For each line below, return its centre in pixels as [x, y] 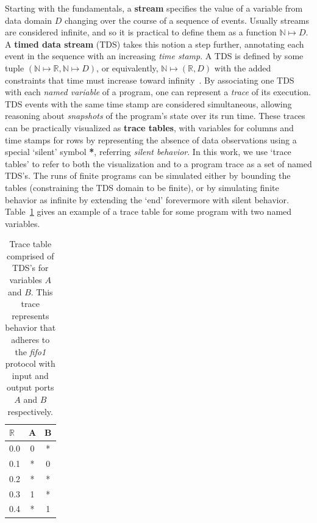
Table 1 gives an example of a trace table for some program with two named [148, 211]
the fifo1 [30, 351]
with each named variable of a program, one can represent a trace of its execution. [158, 92]
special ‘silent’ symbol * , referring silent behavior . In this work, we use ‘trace [148, 152]
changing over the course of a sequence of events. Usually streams [187, 20]
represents [30, 315]
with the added [243, 67]
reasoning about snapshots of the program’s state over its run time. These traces [155, 116]
